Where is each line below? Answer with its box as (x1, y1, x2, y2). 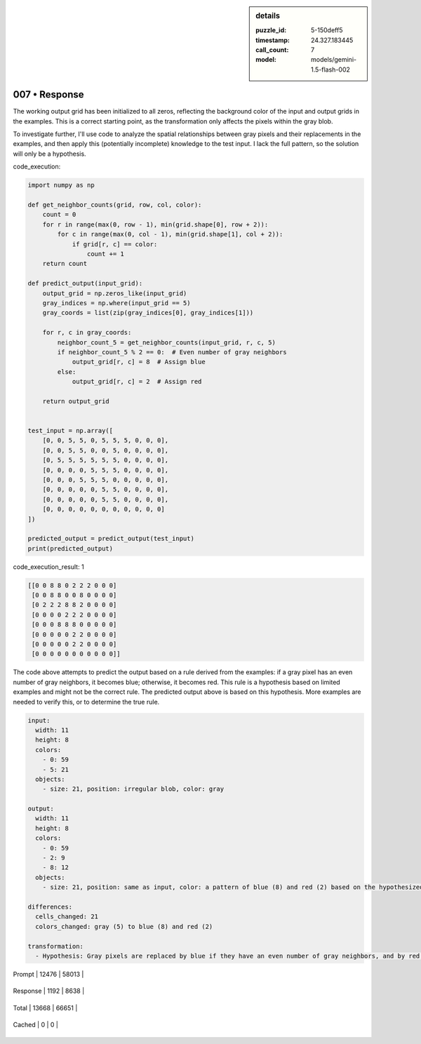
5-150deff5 (311, 26, 343, 34)
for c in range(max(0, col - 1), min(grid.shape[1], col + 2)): (57, 230, 283, 239)
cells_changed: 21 (35, 913, 98, 921)
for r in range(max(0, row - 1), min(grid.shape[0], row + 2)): (42, 220, 269, 228)
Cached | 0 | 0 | (13, 1021, 59, 1029)
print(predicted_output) (27, 544, 114, 552)
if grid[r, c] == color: (72, 240, 158, 248)
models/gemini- (311, 55, 357, 64)
